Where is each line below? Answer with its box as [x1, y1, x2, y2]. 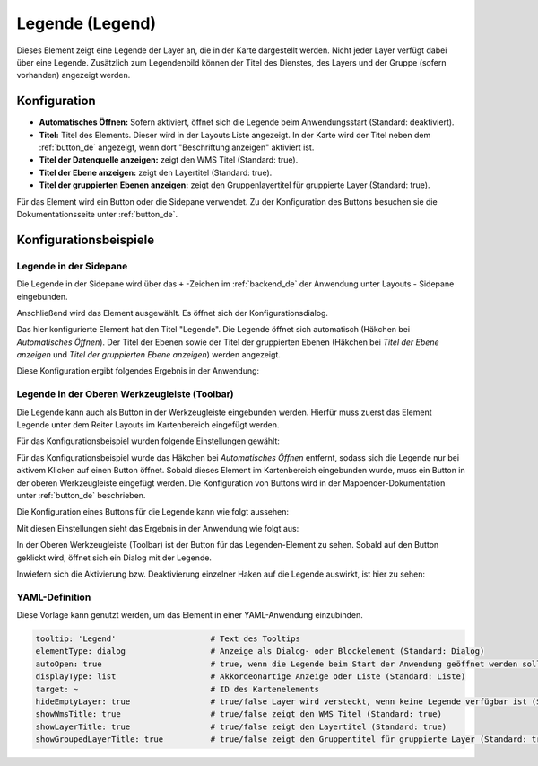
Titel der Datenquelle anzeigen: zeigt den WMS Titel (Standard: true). [39, 154, 299, 165]
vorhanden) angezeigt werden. [16, 70, 131, 81]
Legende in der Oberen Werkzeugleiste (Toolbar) [16, 388, 234, 401]
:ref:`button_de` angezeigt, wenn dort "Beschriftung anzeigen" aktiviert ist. [39, 142, 315, 153]
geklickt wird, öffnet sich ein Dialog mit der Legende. [16, 552, 213, 563]
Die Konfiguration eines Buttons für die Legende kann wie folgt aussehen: [16, 506, 289, 517]
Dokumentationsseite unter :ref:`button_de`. [16, 208, 178, 219]
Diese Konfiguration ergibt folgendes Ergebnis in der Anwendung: [16, 365, 260, 376]
